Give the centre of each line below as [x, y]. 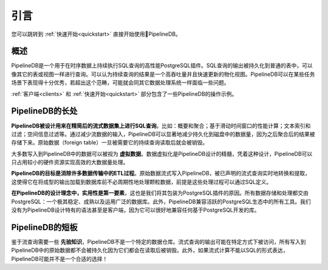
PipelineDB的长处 [45, 111]
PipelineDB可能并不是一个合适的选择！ [60, 258]
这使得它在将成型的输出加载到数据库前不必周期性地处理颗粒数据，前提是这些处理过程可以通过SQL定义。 [142, 181]
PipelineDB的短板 [45, 227]
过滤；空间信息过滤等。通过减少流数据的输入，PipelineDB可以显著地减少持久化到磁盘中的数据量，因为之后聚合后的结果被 [163, 134]
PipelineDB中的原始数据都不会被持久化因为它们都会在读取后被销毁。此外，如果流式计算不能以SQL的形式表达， [150, 250]
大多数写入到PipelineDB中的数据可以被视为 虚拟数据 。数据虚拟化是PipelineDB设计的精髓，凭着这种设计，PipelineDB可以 [162, 154]
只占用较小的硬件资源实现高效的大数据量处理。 [70, 162]
